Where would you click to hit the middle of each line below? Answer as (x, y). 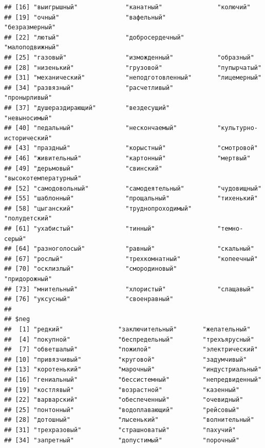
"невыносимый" (28, 118)
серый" (15, 239)
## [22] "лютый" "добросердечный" (94, 37)
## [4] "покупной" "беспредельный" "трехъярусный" (129, 339)
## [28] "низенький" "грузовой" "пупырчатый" (133, 68)
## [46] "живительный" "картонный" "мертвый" (127, 158)
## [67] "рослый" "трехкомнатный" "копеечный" (131, 259)
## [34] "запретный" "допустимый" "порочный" (122, 440)
